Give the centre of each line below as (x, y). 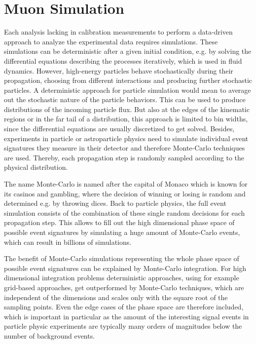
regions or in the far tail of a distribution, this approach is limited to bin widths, (126, 119)
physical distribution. (36, 167)
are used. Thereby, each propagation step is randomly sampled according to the (124, 157)
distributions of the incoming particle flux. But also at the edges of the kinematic (127, 109)
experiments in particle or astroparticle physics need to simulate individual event (126, 138)
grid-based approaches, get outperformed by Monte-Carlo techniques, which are (124, 287)
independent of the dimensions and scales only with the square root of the (116, 297)
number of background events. (50, 335)
